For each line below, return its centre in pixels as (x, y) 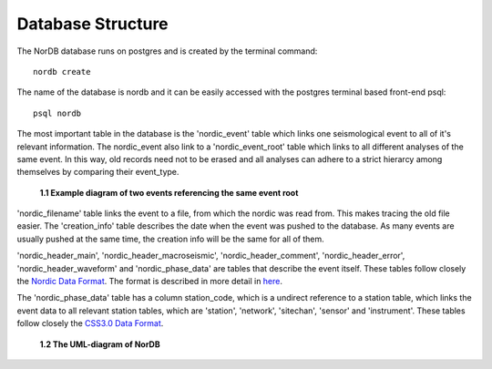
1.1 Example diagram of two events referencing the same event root (169, 192)
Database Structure (92, 24)
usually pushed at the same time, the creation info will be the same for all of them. (171, 239)
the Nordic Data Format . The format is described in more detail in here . (149, 282)
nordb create (62, 72)
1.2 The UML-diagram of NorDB (100, 344)
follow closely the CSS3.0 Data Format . (90, 323)
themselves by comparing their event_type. (98, 172)
